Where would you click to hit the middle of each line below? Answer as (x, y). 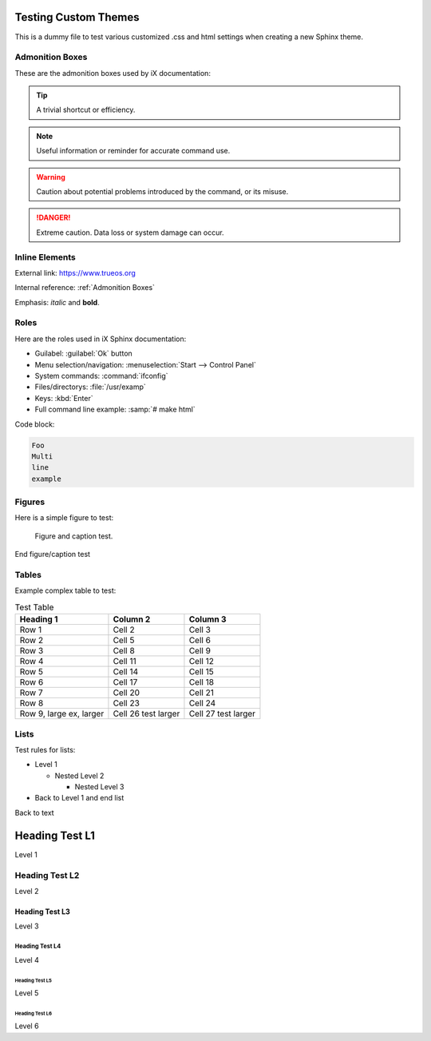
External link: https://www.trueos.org (75, 272)
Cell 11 (125, 662)
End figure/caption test (53, 554)
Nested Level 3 (99, 787)
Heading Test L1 (55, 835)
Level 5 (27, 993)
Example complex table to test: (65, 590)
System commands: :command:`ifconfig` (101, 376)
